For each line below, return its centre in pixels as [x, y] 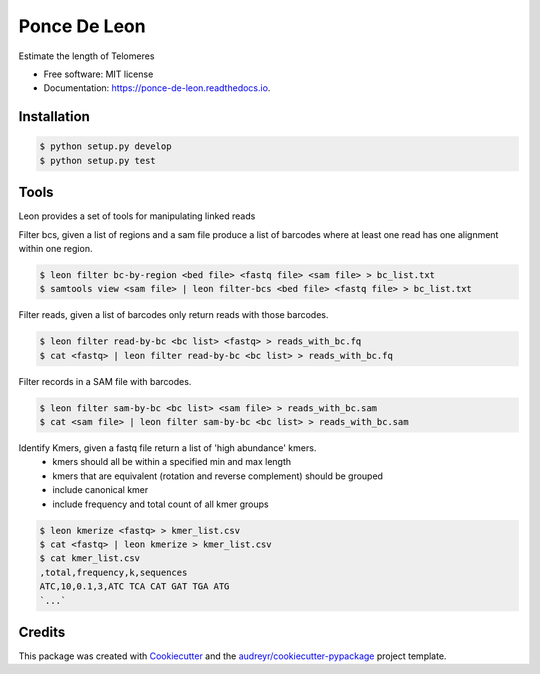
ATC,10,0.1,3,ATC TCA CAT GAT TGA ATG [134, 586]
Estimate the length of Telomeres [86, 56]
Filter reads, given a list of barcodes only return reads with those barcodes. [173, 315]
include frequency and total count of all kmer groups [160, 504]
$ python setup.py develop [105, 146]
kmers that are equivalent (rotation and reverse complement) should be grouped [218, 476]
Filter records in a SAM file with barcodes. [105, 381]
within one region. [55, 248]
